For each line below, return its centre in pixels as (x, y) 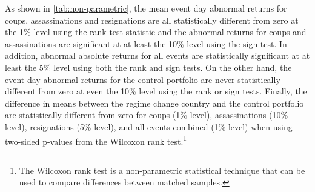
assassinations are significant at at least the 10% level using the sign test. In (146, 43)
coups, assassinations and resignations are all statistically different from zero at (152, 20)
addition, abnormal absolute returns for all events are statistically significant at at (157, 55)
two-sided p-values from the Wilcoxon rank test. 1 (96, 140)
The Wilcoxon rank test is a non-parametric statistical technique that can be (162, 170)
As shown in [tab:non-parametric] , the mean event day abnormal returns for (146, 8)
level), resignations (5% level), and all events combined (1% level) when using (149, 126)
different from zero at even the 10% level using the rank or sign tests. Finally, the (156, 91)
